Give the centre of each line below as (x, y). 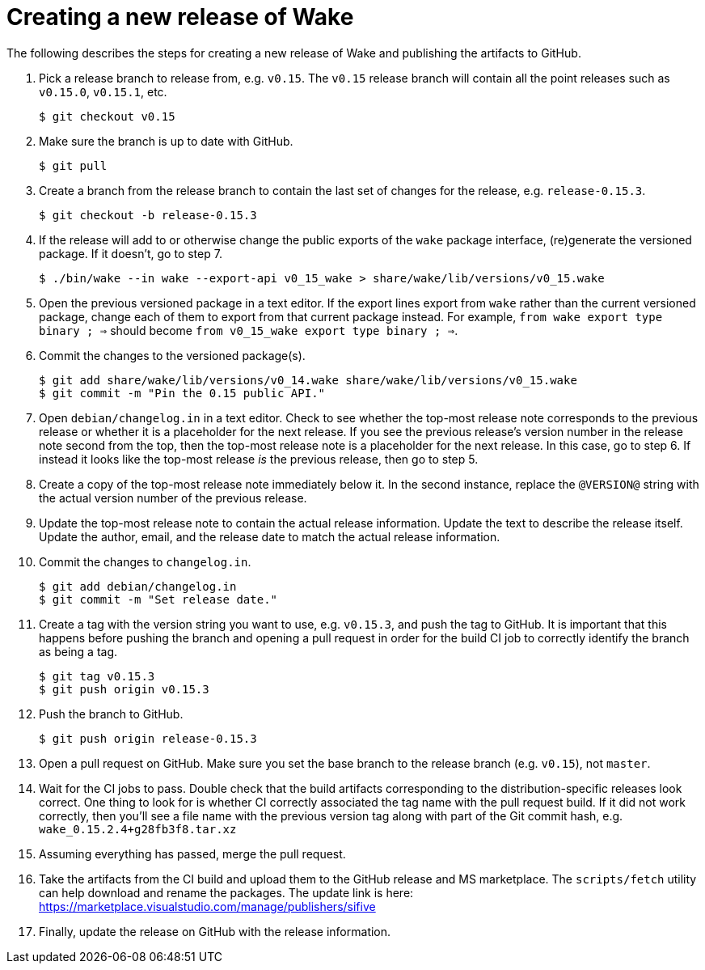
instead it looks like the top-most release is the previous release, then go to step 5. (259, 459)
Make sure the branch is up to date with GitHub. (166, 141)
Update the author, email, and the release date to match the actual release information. (270, 536)
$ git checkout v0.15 (107, 116)
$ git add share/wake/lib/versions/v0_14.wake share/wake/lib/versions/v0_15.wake (308, 380)
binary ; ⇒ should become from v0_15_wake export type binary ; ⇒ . (249, 330)
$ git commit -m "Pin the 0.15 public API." (182, 393)
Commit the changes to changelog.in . (145, 561)
